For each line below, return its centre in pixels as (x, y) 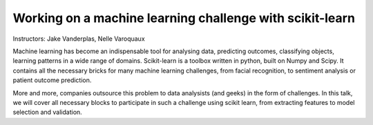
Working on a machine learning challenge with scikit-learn (184, 18)
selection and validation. (47, 112)
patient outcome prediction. (52, 80)
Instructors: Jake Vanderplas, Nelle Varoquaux (79, 39)
